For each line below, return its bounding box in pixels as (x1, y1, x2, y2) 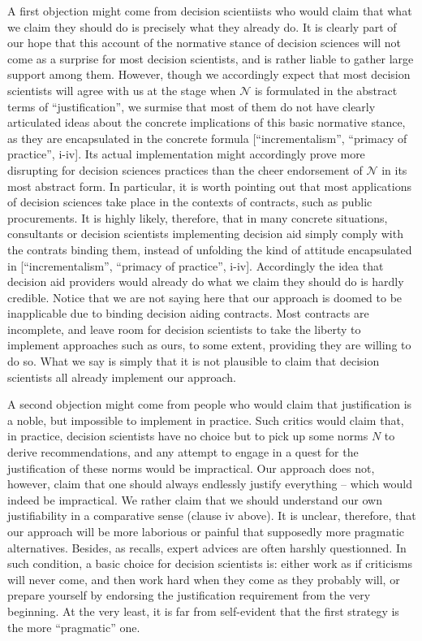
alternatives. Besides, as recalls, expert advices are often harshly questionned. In (7, 539, 407, 556)
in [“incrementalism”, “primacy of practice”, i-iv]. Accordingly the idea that (7, 257, 384, 274)
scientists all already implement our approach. (7, 368, 236, 385)
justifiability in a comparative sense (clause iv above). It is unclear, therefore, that (7, 507, 416, 524)
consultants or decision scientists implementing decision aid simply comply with (7, 225, 403, 242)
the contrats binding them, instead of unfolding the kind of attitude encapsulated (7, 240, 412, 258)
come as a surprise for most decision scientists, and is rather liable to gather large (7, 50, 414, 67)
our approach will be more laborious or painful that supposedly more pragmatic (7, 523, 405, 539)
